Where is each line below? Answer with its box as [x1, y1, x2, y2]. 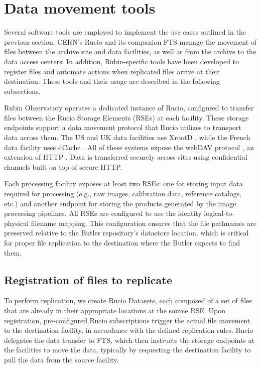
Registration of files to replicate [4, 272, 172, 287]
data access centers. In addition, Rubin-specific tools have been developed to [4, 56, 239, 66]
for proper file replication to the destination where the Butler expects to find [4, 237, 240, 248]
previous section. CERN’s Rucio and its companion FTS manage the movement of [4, 36, 257, 47]
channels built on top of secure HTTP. [4, 161, 122, 172]
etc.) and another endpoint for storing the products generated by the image [4, 198, 236, 208]
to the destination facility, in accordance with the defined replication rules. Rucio [4, 325, 253, 335]
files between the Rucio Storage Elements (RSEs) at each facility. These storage [4, 112, 249, 122]
